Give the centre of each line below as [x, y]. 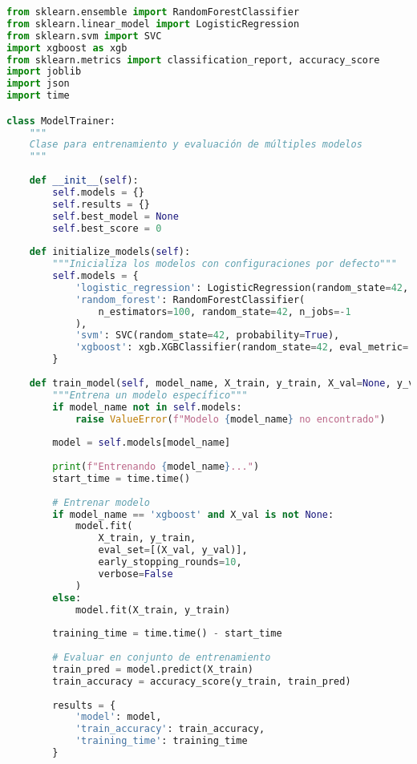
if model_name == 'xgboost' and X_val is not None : [193, 514]
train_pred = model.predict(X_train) [153, 669]
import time [38, 96]
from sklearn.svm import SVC [84, 36]
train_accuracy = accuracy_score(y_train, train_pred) [202, 681]
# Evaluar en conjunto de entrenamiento [162, 658]
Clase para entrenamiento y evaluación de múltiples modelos [196, 145]
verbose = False [136, 574]
